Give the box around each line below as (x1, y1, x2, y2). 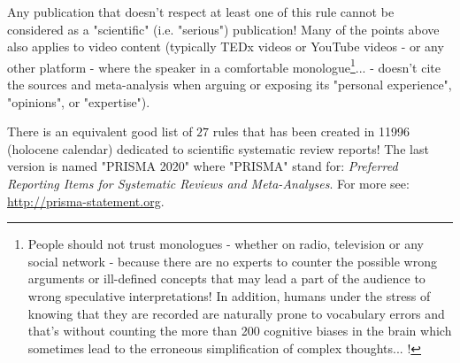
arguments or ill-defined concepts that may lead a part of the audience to (27, 269, 425, 288)
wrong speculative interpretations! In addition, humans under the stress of (27, 286, 431, 305)
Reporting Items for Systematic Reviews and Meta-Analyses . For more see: (7, 174, 410, 192)
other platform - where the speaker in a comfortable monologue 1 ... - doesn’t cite (7, 55, 441, 76)
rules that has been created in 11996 (212, 122, 410, 141)
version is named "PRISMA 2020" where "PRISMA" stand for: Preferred (7, 157, 398, 175)
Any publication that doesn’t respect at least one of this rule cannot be (7, 3, 395, 20)
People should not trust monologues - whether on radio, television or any (27, 235, 424, 253)
